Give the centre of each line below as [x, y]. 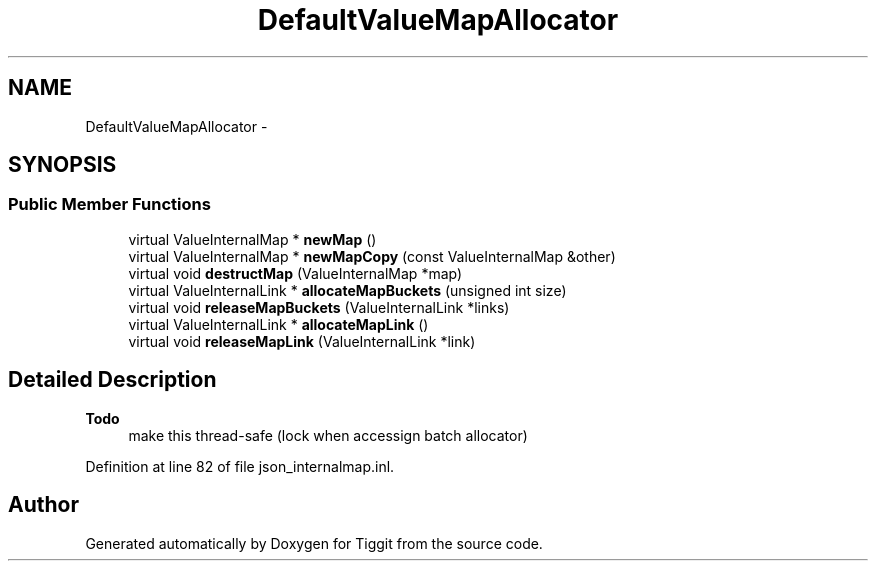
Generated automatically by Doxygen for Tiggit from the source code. [314, 543]
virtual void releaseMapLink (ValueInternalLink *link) [302, 341]
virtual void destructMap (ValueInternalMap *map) [295, 273]
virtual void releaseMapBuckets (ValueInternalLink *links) [319, 307]
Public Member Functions [109, 204]
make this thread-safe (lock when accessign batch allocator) [328, 435]
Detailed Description [112, 380]
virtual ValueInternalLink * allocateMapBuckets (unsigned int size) [347, 290]
